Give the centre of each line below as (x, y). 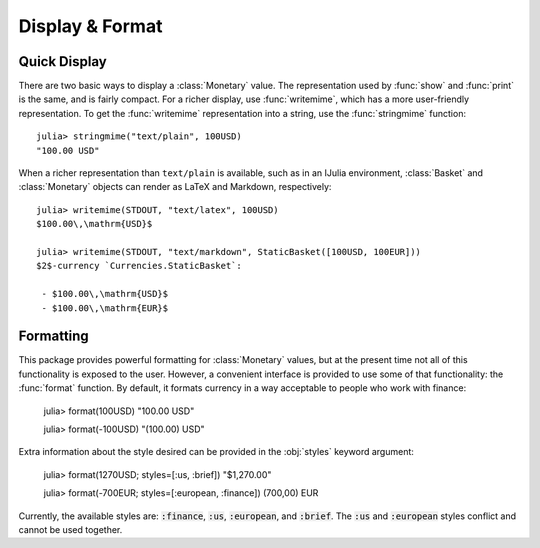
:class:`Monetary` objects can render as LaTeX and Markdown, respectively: (175, 187)
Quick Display (62, 61)
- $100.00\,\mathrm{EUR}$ (105, 308)
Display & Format (90, 26)
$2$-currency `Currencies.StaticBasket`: (139, 266)
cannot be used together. (70, 529)
